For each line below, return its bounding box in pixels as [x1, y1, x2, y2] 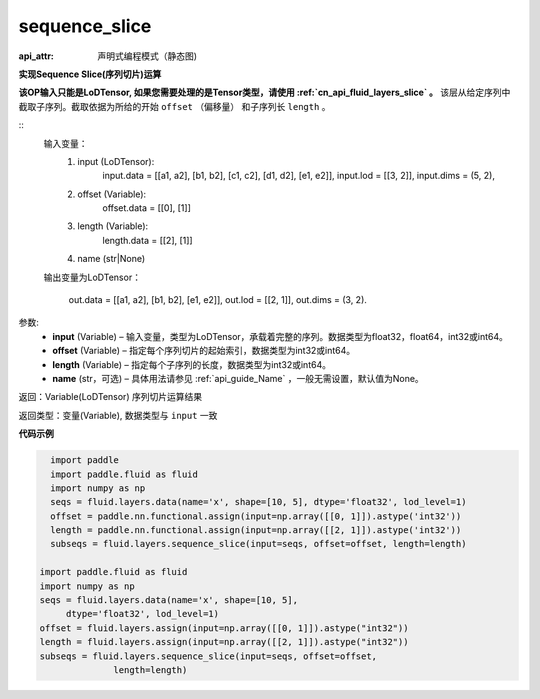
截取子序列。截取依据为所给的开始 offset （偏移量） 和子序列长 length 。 [18, 100, 331, 112]
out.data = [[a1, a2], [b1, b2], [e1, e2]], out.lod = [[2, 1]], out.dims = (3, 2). [68, 294, 367, 306]
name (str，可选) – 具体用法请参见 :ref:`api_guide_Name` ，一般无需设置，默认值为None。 [52, 372, 424, 384]
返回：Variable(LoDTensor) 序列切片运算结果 [18, 391, 203, 403]
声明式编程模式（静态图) [97, 50, 198, 62]
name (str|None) [77, 253, 146, 265]
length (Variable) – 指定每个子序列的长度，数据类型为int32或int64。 [52, 358, 332, 370]
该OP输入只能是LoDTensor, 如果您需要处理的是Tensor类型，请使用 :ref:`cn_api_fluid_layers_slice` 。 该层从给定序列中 [18, 86, 511, 99]
